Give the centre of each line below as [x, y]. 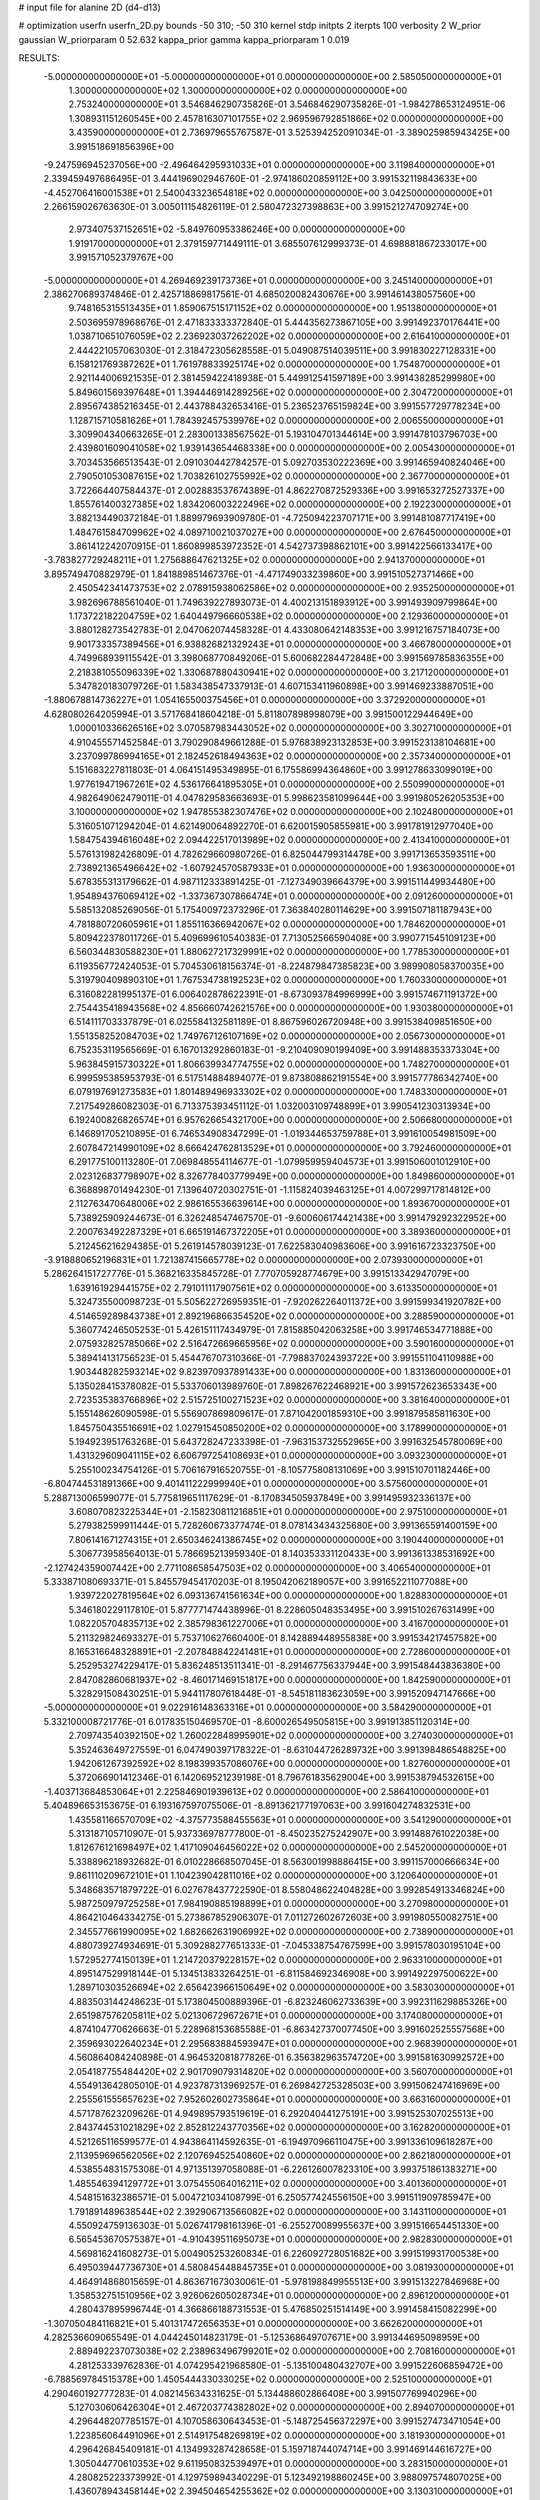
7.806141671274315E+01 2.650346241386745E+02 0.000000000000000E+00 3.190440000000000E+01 [286, 1539]
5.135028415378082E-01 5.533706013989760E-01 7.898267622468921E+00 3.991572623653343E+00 [282, 1386]
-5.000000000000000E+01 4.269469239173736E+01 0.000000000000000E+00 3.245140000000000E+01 [268, 280]
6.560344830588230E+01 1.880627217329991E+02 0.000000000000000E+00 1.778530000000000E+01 [289, 952]
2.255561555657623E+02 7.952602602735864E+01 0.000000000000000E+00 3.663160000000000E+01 [289, 2099]
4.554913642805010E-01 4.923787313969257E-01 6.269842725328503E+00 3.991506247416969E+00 [284, 2086]
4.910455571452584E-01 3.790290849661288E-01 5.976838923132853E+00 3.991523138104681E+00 [282, 742]
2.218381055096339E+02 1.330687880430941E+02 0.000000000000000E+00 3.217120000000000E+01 [288, 672]
